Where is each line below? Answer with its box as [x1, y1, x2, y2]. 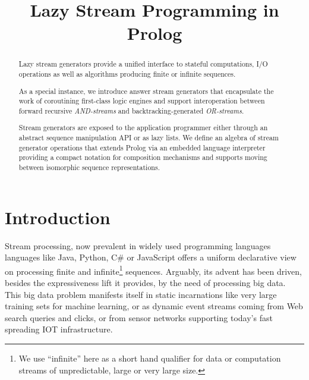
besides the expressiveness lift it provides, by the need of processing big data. [5, 277, 286, 289]
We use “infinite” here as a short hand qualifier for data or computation [18, 352, 281, 365]
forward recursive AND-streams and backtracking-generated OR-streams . [18, 105, 244, 115]
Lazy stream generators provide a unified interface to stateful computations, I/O [18, 59, 268, 69]
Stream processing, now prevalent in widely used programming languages [5, 239, 271, 252]
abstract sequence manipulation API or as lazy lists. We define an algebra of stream [18, 133, 279, 143]
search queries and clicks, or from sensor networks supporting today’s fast [5, 311, 273, 324]
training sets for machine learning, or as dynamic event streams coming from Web [5, 300, 303, 312]
